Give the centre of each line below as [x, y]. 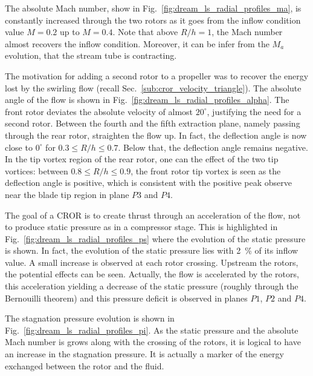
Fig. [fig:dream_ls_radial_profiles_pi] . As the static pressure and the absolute [152, 330]
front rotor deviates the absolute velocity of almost [99, 111]
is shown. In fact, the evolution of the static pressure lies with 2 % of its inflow [152, 250]
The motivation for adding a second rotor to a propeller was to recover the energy [157, 75]
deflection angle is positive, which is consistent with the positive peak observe [148, 183]
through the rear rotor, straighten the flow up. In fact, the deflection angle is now [156, 135]
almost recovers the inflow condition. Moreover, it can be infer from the [137, 43]
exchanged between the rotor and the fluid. [85, 365]
